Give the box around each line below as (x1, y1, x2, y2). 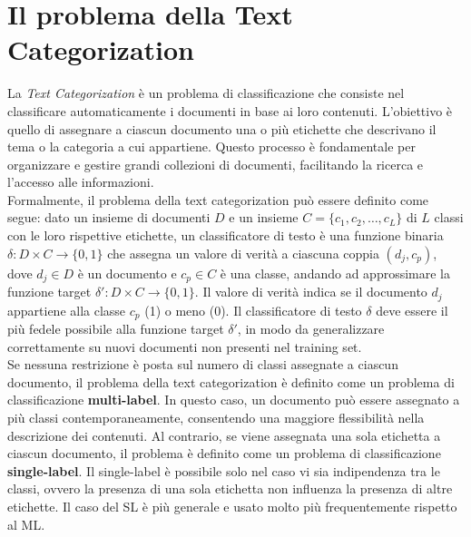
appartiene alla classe (7, 300, 126, 319)
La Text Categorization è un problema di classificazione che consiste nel (7, 83, 405, 103)
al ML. (7, 514, 45, 533)
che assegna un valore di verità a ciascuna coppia (107, 243, 379, 262)
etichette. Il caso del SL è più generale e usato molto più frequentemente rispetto (7, 496, 457, 515)
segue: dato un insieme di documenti (7, 208, 211, 227)
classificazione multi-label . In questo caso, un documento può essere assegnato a (7, 390, 460, 409)
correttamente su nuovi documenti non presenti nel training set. (7, 337, 362, 356)
